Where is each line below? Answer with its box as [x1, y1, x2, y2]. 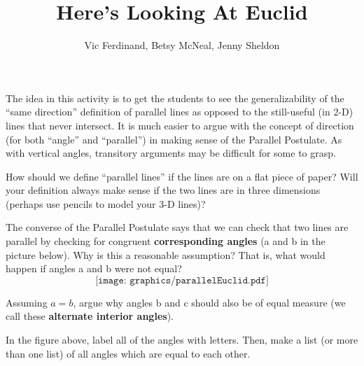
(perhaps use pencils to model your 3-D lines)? [6, 196, 206, 211]
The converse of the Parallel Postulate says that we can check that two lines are [6, 220, 349, 234]
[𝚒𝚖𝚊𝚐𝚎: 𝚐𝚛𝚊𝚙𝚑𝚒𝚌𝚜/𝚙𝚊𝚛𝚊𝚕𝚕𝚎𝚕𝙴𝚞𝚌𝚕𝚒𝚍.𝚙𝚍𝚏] [95, 275, 269, 286]
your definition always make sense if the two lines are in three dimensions [6, 183, 321, 197]
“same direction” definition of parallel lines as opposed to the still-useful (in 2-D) [6, 104, 353, 119]
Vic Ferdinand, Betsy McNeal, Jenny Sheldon [84, 38, 280, 52]
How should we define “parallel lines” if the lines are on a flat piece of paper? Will [6, 169, 358, 183]
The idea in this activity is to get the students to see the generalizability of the [6, 90, 344, 105]
